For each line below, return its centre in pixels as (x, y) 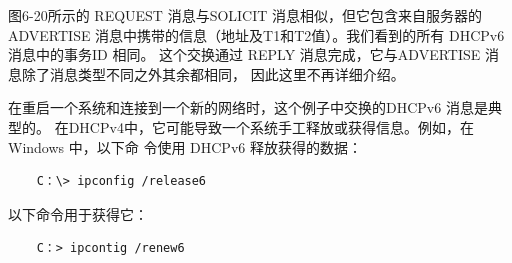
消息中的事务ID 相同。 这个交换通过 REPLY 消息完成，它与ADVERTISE (244, 54)
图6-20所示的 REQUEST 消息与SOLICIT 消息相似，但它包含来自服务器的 (245, 15)
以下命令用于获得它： (78, 213)
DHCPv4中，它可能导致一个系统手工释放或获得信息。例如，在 (271, 126)
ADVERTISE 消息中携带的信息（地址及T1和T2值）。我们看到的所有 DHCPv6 (256, 34)
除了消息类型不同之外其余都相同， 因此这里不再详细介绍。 (213, 73)
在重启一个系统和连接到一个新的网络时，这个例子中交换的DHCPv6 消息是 (248, 107)
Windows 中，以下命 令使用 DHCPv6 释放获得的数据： (185, 146)
